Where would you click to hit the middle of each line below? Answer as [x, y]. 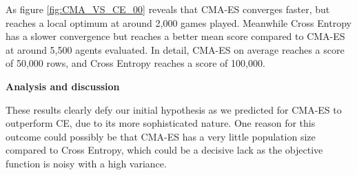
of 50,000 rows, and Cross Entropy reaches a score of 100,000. [135, 63]
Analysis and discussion [63, 86]
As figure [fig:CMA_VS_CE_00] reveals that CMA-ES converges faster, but [168, 9]
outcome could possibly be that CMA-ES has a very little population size [161, 136]
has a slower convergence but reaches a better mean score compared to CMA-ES [175, 36]
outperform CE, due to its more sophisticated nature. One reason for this [161, 123]
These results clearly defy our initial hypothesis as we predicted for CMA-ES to [174, 109]
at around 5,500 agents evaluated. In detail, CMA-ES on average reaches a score [175, 49]
